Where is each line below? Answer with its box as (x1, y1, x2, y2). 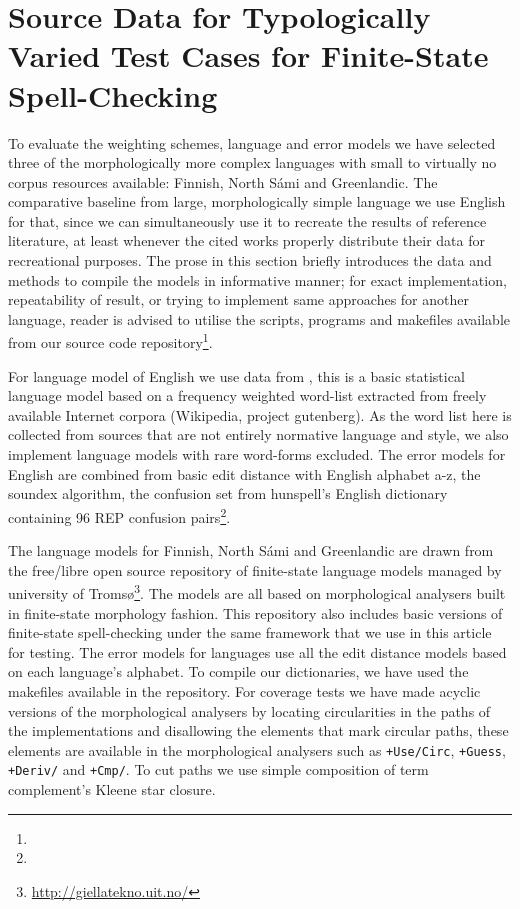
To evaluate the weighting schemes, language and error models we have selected (8, 132, 496, 153)
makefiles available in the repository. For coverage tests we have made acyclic (8, 680, 481, 701)
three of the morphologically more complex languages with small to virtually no (8, 152, 497, 173)
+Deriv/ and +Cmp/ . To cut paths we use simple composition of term (8, 759, 429, 780)
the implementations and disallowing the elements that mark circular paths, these (8, 720, 509, 741)
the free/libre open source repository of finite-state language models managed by (8, 559, 502, 580)
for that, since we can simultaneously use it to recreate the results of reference (8, 210, 487, 231)
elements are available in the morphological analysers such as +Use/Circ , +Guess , (8, 739, 506, 760)
